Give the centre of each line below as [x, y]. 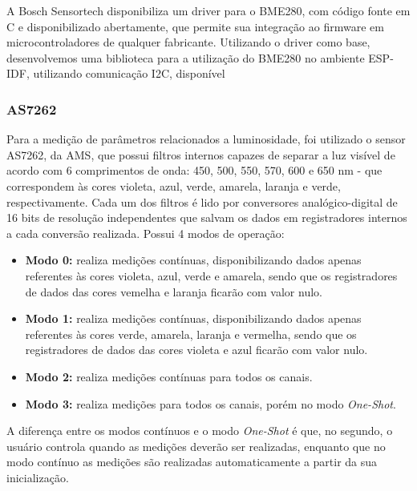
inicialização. [38, 477]
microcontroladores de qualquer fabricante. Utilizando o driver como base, [188, 42]
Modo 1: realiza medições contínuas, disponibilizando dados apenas [193, 318]
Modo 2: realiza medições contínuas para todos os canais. [169, 376]
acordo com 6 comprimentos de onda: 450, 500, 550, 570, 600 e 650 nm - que [194, 170]
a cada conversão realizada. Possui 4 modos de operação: [146, 233]
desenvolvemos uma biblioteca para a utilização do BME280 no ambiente [186, 57]
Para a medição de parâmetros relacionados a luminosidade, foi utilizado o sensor [206, 139]
